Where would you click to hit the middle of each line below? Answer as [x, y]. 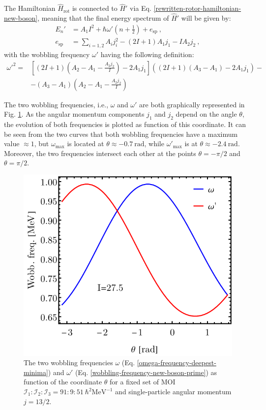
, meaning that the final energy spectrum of [103, 18]
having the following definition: [147, 54]
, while [154, 143]
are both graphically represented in [192, 104]
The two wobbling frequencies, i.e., [56, 104]
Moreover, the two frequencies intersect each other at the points [100, 153]
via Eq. [141, 8]
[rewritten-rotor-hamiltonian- [197, 8]
